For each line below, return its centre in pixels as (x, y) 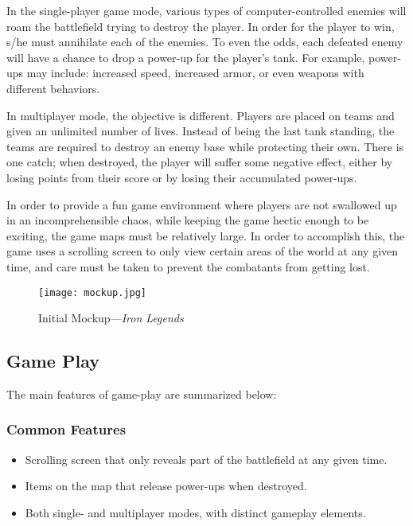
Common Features (66, 429)
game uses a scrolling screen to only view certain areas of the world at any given (203, 251)
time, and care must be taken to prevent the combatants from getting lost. (188, 266)
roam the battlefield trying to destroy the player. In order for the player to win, (201, 26)
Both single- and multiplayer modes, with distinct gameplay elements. (195, 512)
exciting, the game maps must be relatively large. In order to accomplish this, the (206, 235)
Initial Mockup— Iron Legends (111, 318)
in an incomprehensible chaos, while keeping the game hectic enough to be (188, 220)
